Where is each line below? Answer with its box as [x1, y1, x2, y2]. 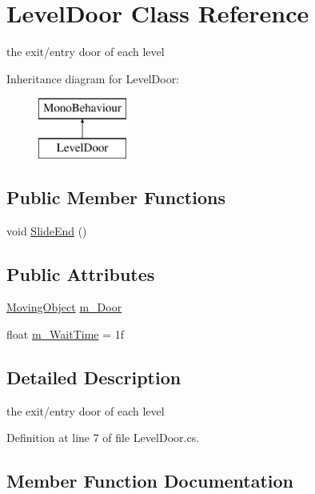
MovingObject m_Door [6, 299, 122, 315]
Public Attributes [6, 261, 155, 286]
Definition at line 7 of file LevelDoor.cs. [6, 429, 200, 446]
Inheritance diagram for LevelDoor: [6, 70, 180, 86]
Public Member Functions [6, 184, 225, 209]
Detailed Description [6, 365, 181, 390]
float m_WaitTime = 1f [6, 326, 125, 343]
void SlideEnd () [6, 222, 87, 239]
